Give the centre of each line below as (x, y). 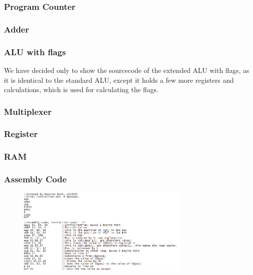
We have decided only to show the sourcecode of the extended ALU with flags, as (127, 70)
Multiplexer (28, 111)
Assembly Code (35, 179)
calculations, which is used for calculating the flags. (81, 89)
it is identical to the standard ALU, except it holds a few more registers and (119, 80)
